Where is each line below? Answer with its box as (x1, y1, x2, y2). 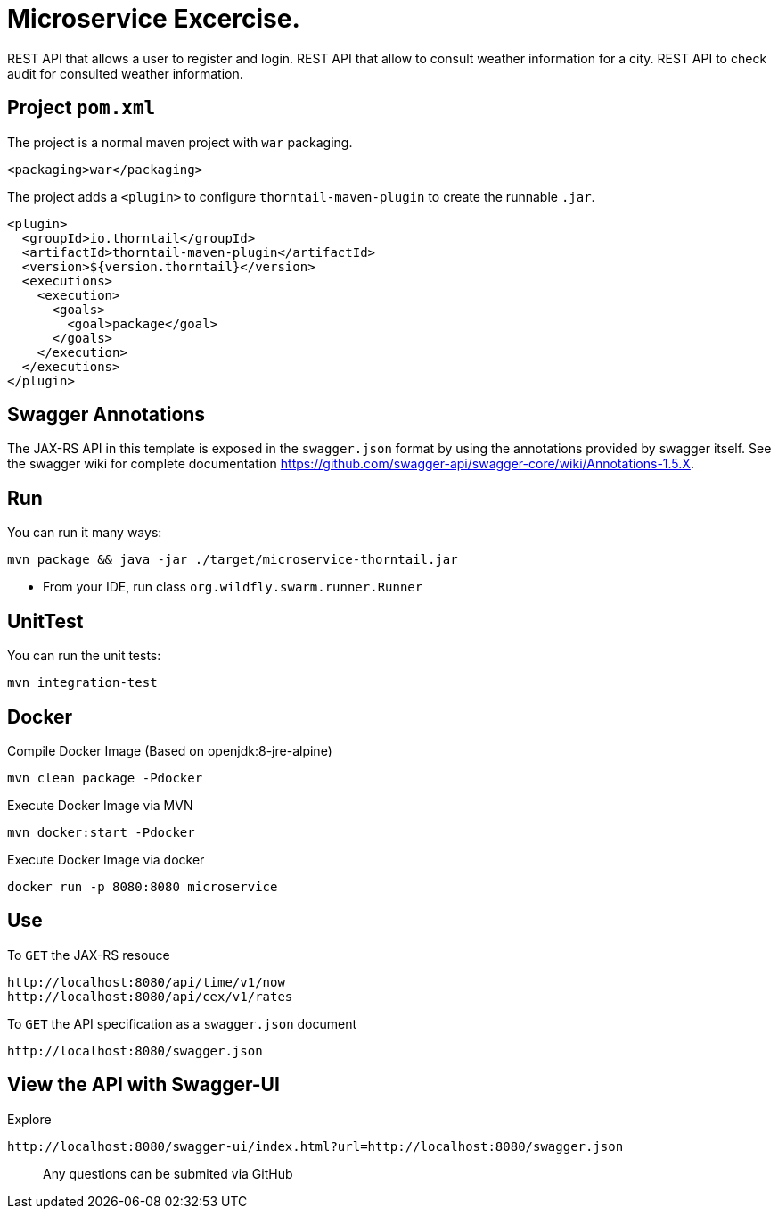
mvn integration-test (7, 675, 158, 691)
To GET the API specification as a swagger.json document (7, 1015, 357, 1031)
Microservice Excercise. (7, 4, 300, 34)
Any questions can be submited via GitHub (43, 1165, 293, 1181)
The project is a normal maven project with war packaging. (7, 134, 353, 150)
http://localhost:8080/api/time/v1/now (7, 974, 285, 989)
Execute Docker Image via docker (7, 851, 205, 867)
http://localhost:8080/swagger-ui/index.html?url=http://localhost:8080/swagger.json (7, 1138, 624, 1154)
